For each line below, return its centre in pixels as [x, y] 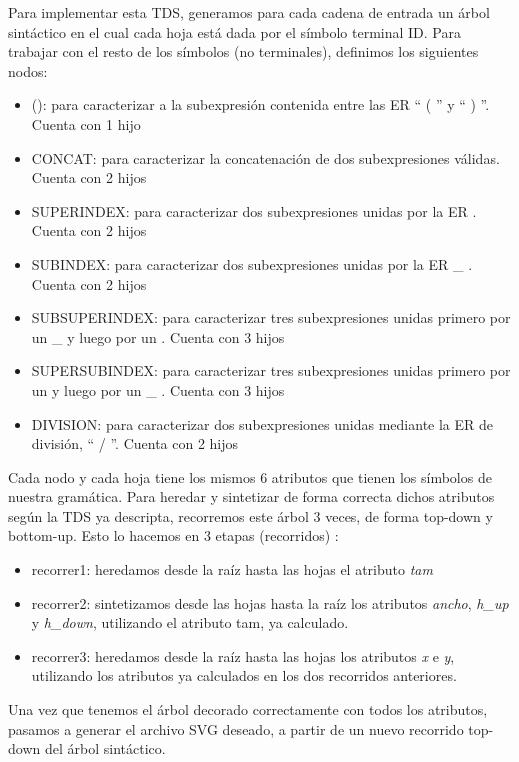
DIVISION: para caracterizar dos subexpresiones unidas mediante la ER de [262, 423]
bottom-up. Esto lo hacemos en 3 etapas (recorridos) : [173, 535]
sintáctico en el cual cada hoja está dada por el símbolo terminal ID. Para [234, 31]
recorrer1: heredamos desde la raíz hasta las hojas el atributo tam [232, 569]
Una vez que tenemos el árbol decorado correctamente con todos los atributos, [248, 709]
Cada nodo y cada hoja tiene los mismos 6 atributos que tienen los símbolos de [250, 476]
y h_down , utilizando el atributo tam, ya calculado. [190, 622]
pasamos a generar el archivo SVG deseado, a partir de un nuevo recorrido [236, 728]
